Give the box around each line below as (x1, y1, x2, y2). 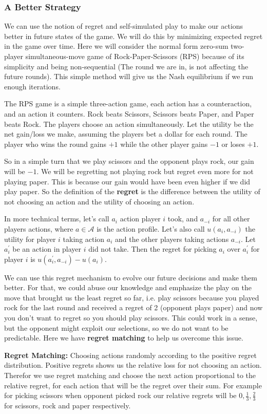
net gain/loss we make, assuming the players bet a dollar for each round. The (4, 128, 247, 139)
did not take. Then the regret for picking (88, 243, 217, 254)
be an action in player (12, 243, 82, 254)
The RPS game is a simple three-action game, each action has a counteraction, (4, 98, 252, 109)
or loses (221, 138, 245, 149)
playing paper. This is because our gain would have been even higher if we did (4, 176, 251, 186)
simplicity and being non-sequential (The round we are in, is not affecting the (4, 61, 249, 71)
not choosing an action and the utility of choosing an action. (4, 196, 195, 206)
